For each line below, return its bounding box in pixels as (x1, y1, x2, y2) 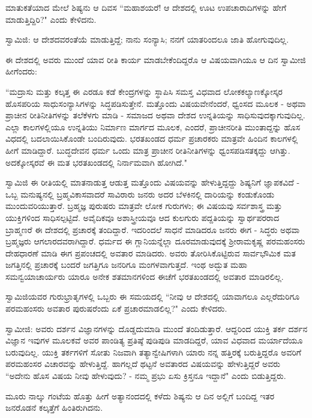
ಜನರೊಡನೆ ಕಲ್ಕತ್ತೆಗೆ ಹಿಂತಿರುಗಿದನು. (5, 401, 103, 414)
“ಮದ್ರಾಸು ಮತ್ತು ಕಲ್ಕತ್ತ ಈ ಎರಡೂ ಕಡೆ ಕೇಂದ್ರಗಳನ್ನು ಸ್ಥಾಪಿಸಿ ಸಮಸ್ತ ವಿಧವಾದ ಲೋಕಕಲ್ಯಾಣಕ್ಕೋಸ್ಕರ (5, 85, 283, 97)
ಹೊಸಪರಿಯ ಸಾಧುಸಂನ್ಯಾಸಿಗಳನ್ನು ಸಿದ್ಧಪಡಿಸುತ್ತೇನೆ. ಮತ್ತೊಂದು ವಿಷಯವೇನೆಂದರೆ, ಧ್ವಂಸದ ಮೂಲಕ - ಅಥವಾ (5, 97, 306, 109)
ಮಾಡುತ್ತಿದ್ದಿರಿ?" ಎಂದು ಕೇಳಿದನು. (5, 13, 97, 25)
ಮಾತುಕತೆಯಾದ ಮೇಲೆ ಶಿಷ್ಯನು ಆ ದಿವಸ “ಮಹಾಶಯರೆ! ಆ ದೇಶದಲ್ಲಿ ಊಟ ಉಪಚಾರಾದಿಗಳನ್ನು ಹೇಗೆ (5, 1, 287, 13)
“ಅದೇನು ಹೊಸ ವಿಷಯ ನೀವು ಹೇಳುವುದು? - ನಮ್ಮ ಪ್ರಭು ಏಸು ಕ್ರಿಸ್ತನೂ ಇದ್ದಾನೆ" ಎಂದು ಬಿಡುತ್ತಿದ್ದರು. (5, 369, 286, 382)
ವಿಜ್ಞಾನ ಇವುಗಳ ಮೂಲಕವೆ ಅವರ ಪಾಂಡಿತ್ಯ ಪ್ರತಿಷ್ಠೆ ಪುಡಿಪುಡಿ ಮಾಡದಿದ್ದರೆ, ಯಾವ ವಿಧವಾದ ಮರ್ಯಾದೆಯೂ (5, 334, 303, 347)
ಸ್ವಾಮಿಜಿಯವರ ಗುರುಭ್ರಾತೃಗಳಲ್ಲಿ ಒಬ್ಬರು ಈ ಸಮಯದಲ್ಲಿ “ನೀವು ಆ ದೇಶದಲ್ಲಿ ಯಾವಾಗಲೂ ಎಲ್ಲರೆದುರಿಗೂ (5, 290, 300, 303)
